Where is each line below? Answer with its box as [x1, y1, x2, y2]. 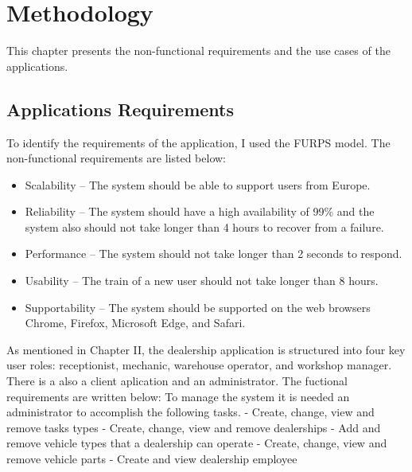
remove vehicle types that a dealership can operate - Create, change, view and [6, 435, 387, 451]
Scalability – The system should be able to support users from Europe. [25, 176, 371, 193]
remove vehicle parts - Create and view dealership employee [6, 451, 297, 467]
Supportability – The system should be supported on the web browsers [25, 298, 371, 315]
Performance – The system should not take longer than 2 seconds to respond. [25, 245, 402, 262]
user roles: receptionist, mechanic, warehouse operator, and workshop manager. [6, 357, 392, 373]
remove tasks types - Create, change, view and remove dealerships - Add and [6, 419, 381, 435]
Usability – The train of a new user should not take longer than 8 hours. [25, 272, 379, 289]
